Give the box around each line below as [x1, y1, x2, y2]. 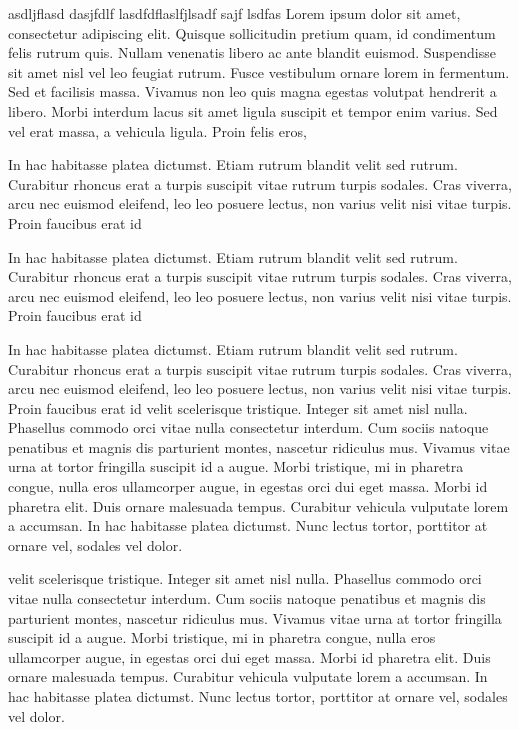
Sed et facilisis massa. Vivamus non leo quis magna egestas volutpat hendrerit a [8, 81, 497, 102]
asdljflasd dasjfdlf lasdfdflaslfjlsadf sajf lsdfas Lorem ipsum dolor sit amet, [8, 3, 461, 23]
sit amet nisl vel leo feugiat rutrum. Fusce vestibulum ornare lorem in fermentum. [8, 61, 510, 82]
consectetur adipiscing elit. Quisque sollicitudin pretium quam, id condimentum [8, 22, 496, 43]
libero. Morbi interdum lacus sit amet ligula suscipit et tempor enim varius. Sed [8, 100, 498, 121]
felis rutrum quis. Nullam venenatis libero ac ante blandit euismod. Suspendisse [8, 42, 496, 63]
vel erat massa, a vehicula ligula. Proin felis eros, [8, 120, 307, 141]
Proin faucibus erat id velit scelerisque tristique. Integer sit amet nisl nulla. [8, 397, 468, 418]
